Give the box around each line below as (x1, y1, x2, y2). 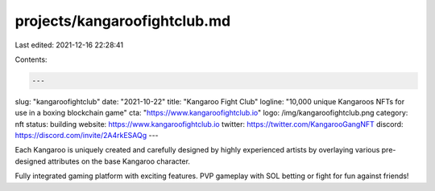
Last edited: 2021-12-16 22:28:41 (14, 40, 124, 50)
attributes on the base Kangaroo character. (48, 156, 191, 166)
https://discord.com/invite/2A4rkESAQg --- (14, 131, 159, 140)
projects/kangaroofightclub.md (14, 12, 231, 30)
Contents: (14, 55, 48, 64)
